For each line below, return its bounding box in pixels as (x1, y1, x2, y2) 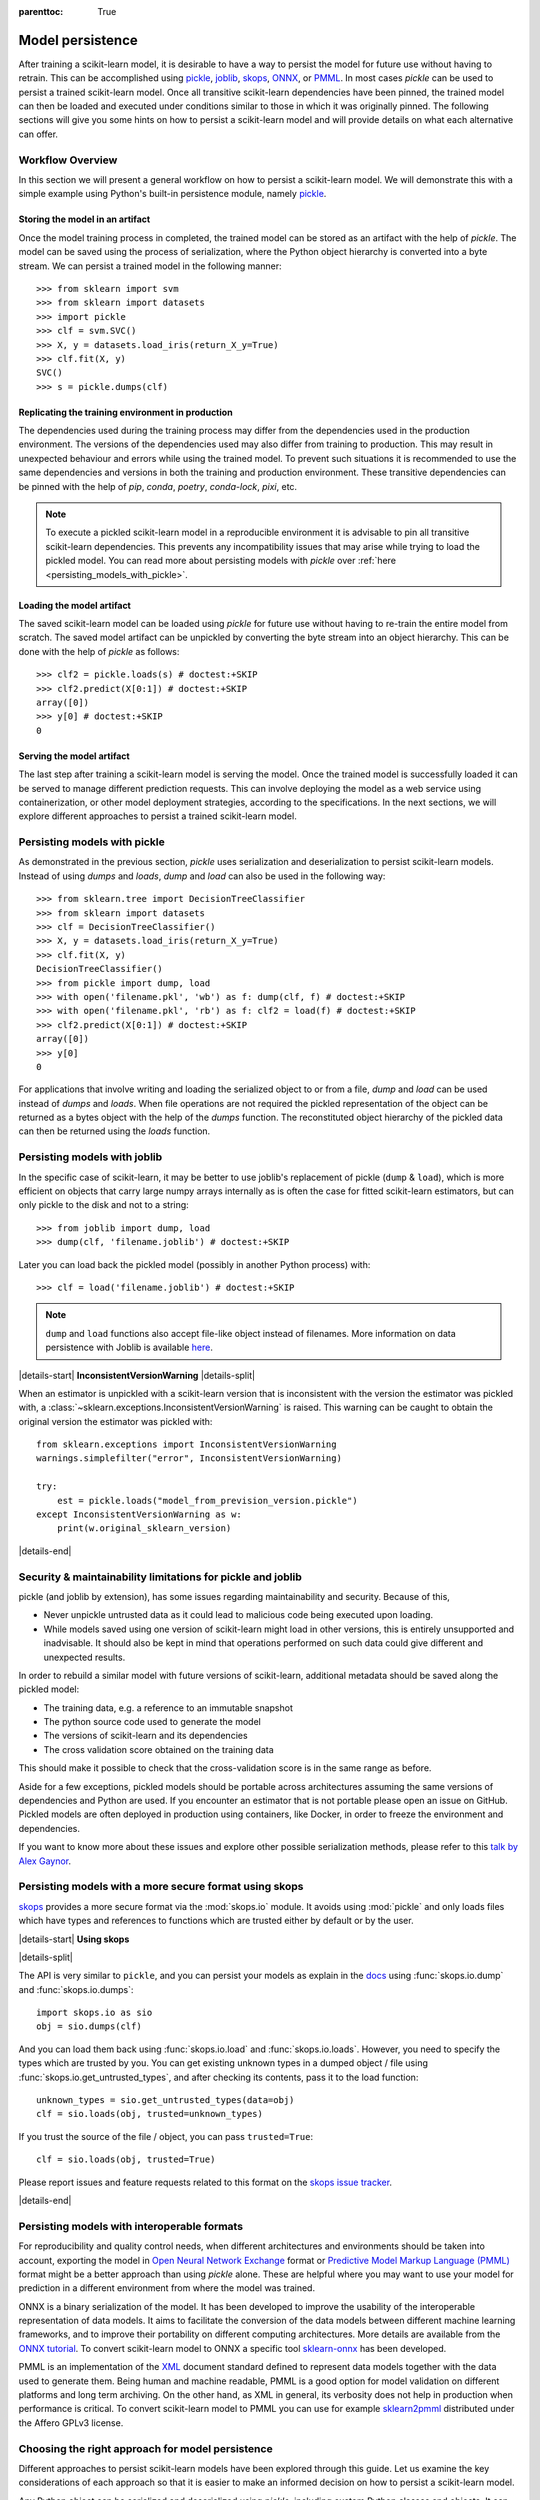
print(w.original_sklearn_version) (56, 1523, 232, 1534)
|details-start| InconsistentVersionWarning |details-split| (18, 1369, 255, 1381)
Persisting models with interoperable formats (18, 2219, 244, 2233)
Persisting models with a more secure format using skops (18, 1880, 304, 1894)
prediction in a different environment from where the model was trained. (18, 2282, 315, 2294)
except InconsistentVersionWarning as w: (36, 1509, 242, 1520)
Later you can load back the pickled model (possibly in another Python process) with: (18, 1258, 371, 1270)
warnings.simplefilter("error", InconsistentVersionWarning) (36, 1453, 342, 1464)
